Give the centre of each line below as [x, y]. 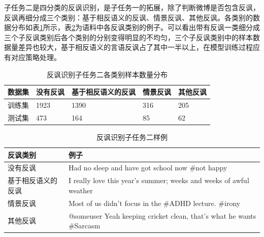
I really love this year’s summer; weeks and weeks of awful [159, 180]
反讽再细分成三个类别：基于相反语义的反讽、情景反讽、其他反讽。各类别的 [128, 17]
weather [80, 190]
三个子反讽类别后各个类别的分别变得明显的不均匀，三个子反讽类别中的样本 [128, 37]
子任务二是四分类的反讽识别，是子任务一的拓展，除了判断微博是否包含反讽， [132, 7]
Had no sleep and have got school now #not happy [148, 168]
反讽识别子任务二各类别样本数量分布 [107, 74]
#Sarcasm [84, 226]
